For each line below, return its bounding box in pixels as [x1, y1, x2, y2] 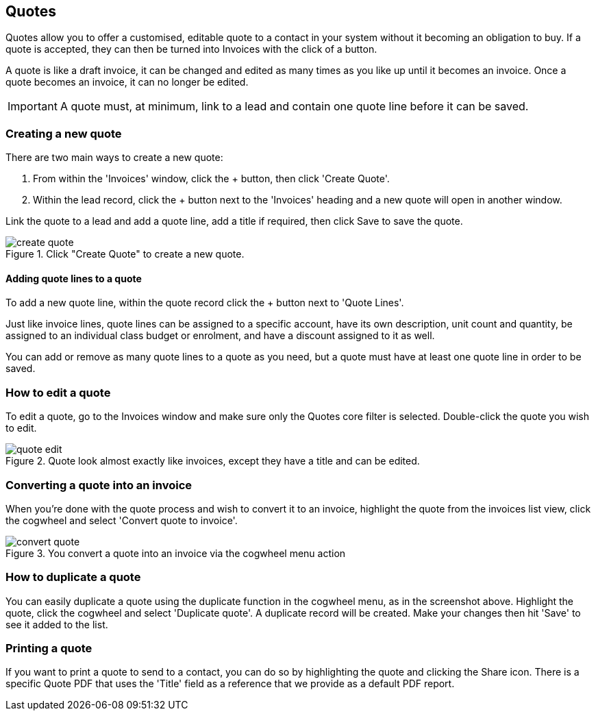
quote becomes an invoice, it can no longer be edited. [5, 76, 249, 88]
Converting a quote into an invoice [5, 478, 193, 492]
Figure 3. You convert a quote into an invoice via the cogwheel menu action [5, 547, 346, 559]
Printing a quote [5, 641, 92, 656]
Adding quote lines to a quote [5, 272, 142, 284]
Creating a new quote [5, 126, 122, 140]
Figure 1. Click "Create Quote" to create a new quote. [5, 248, 245, 260]
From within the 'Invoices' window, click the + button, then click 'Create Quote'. [33, 173, 390, 185]
